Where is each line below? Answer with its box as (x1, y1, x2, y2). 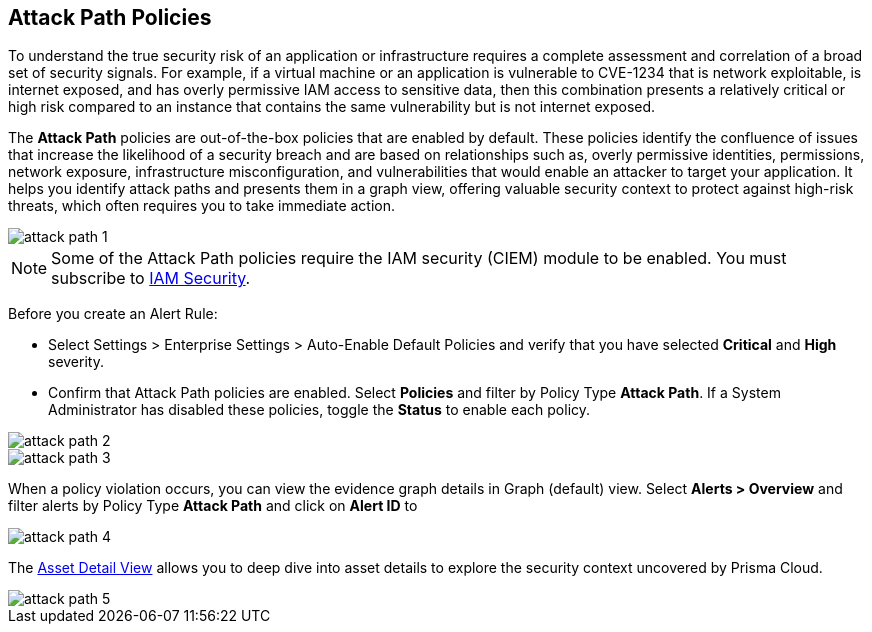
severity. (48, 353, 104, 371)
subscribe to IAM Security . (51, 268, 251, 289)
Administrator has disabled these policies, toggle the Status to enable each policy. (48, 401, 591, 419)
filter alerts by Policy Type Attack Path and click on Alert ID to (8, 497, 418, 515)
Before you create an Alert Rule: (8, 305, 218, 323)
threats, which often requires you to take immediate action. (8, 197, 396, 215)
